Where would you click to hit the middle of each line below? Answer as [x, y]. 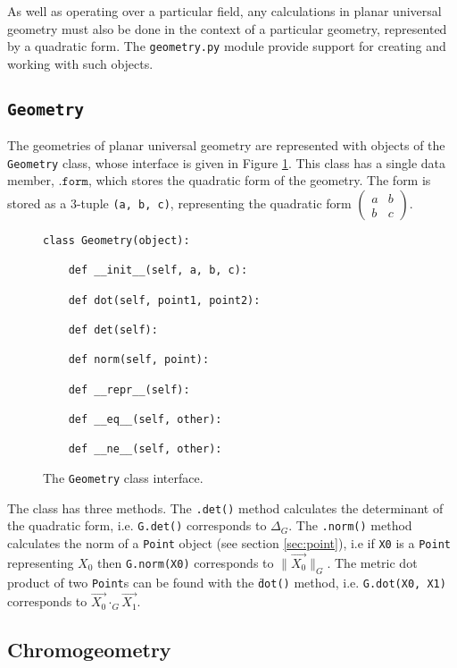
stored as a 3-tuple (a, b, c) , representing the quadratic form [179, 203]
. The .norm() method [350, 525]
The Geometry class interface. [123, 477]
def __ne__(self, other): [145, 449]
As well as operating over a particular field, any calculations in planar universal [224, 11]
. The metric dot [372, 562]
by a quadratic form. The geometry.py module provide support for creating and [227, 46]
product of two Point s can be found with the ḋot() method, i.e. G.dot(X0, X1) [227, 582]
